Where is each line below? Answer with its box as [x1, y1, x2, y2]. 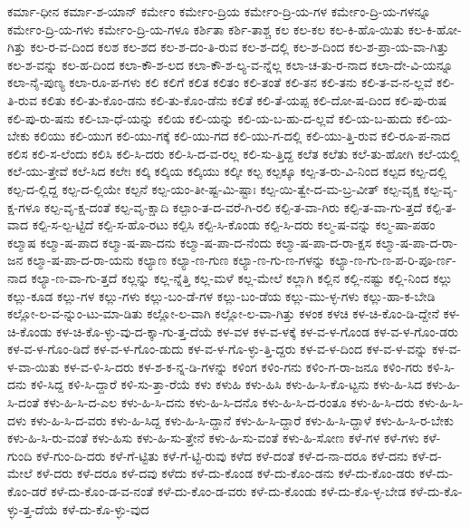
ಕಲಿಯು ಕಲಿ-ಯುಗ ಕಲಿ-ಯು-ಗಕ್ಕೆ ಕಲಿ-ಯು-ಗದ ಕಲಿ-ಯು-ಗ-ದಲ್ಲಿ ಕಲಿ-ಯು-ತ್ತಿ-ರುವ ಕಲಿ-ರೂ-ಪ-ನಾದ [34, 126, 451, 145]
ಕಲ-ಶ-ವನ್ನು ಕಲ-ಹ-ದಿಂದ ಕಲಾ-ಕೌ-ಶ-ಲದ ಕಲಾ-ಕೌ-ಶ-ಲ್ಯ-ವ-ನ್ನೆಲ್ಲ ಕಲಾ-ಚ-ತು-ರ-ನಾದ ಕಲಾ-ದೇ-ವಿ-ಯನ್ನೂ [7, 54, 454, 73]
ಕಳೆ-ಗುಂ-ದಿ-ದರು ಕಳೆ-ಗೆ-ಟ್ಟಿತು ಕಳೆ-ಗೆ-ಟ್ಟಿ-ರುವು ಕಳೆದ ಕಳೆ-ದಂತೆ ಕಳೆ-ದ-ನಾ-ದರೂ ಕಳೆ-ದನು [35, 445, 408, 464]
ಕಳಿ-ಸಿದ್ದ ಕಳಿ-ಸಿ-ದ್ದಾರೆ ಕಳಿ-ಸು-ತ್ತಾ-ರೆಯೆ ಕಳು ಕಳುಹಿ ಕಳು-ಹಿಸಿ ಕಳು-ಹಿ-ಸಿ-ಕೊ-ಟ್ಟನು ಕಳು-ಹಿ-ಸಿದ [30, 375, 423, 394]
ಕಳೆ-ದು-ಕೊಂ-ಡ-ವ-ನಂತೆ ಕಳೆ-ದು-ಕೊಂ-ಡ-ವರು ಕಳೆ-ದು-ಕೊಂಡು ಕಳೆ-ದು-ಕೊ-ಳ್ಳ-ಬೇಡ [51, 482, 407, 501]
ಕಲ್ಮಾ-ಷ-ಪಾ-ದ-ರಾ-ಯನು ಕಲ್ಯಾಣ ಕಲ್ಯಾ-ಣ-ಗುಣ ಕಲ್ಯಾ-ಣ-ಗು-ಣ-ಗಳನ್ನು [26, 250, 326, 269]
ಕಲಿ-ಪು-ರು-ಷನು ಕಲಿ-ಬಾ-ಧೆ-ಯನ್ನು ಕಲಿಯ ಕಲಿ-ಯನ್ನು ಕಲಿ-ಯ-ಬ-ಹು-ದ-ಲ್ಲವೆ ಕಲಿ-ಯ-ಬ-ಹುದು [7, 108, 412, 127]
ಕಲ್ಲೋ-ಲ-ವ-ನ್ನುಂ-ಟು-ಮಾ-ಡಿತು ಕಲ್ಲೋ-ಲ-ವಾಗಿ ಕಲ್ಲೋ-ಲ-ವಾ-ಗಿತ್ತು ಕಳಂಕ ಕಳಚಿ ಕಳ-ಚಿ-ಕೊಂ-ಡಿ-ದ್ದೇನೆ [7, 304, 439, 323]
